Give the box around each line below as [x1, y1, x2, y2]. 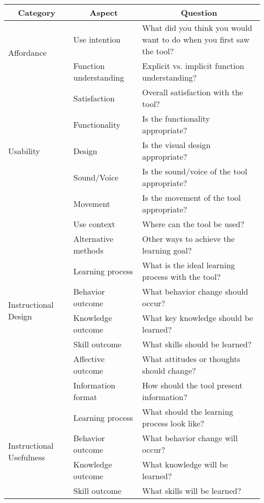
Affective [73, 353, 105, 365]
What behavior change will [142, 432, 238, 444]
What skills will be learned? [142, 485, 241, 496]
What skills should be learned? [142, 338, 252, 350]
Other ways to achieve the [142, 233, 235, 244]
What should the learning [142, 406, 234, 417]
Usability [8, 145, 40, 157]
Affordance [8, 47, 47, 58]
